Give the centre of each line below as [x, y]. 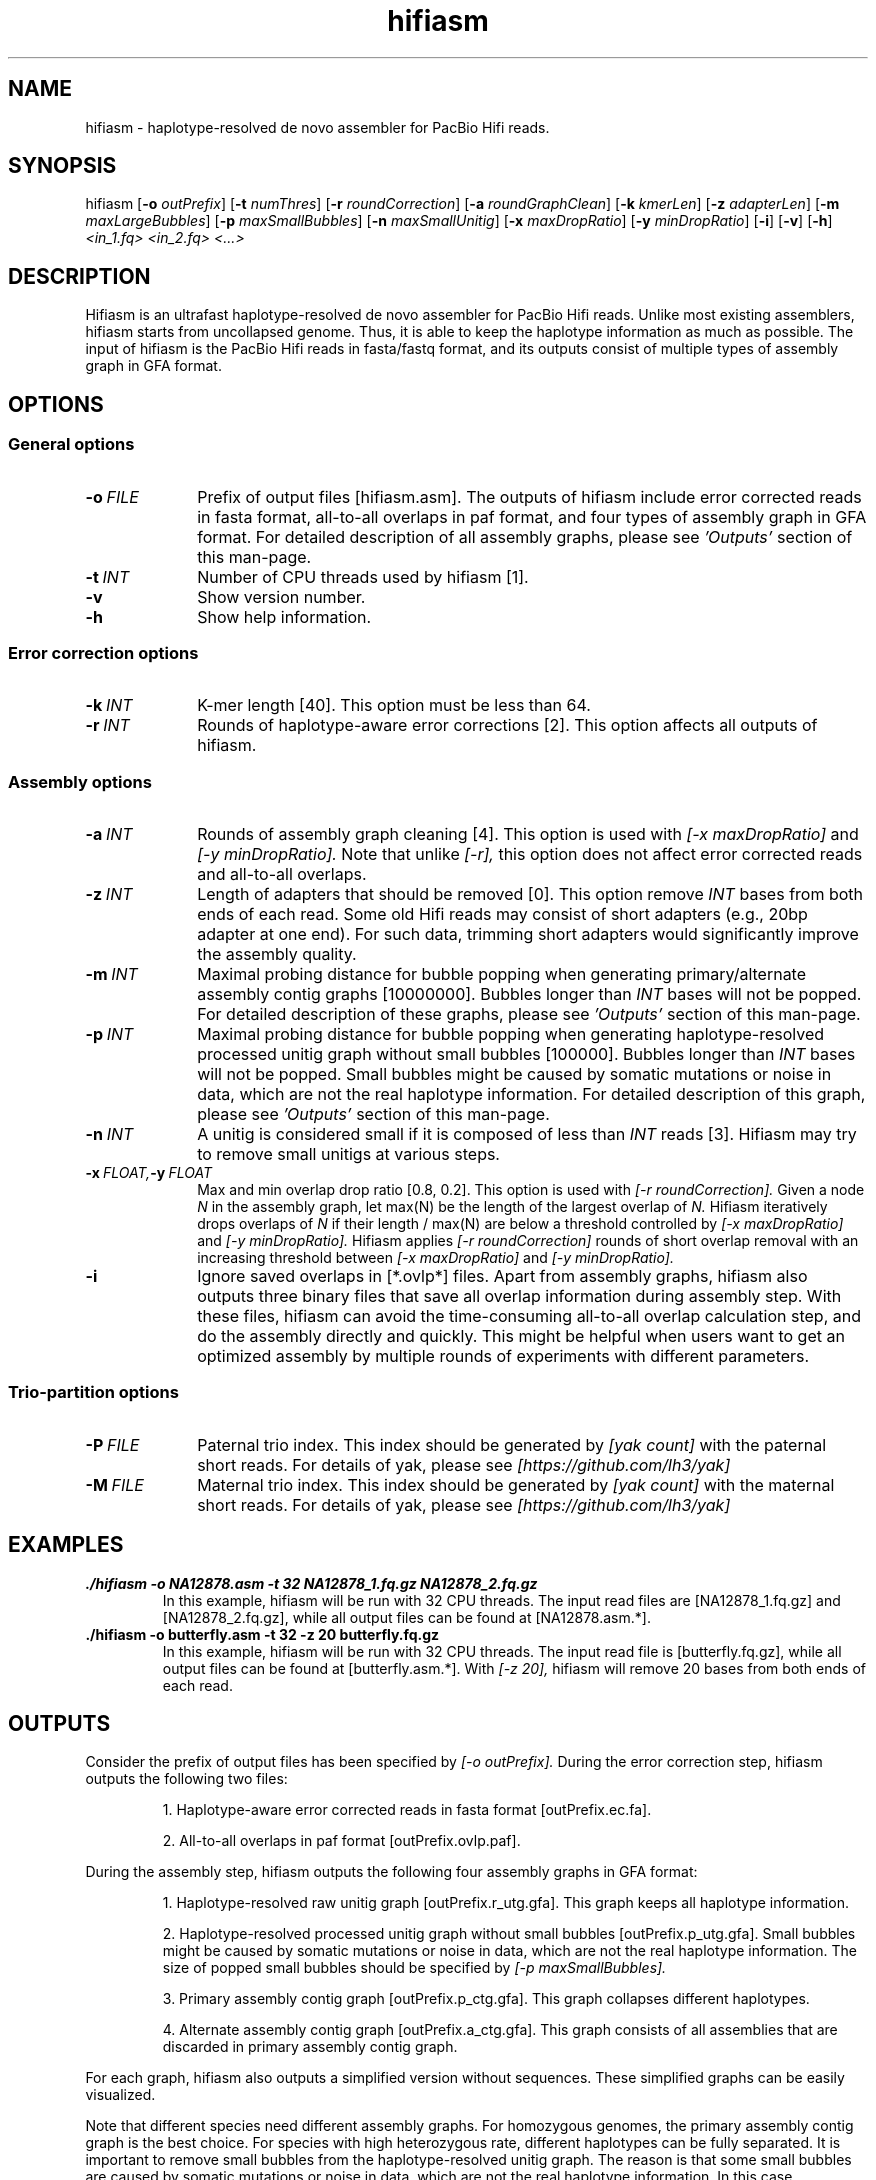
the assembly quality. [277, 954]
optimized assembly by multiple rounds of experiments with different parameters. [503, 1356]
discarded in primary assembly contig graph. [310, 2047]
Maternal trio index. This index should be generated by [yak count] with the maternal [516, 1484]
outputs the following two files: [186, 1779]
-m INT [111, 974]
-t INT [107, 576]
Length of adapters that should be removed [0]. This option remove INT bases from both [530, 894]
